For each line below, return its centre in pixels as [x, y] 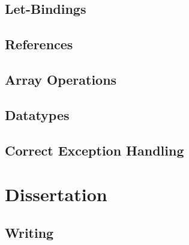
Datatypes [37, 114]
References [39, 44]
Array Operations [61, 79]
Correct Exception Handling [94, 150]
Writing [29, 232]
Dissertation [56, 194]
